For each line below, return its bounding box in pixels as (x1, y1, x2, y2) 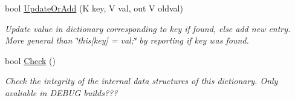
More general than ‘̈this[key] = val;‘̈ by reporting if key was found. (5, 34, 249, 47)
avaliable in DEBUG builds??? (5, 86, 118, 99)
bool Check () (5, 54, 56, 67)
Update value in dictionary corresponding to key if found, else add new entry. (5, 22, 291, 34)
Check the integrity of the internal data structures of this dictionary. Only (5, 74, 278, 87)
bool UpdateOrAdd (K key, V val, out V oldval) (5, 2, 183, 14)
